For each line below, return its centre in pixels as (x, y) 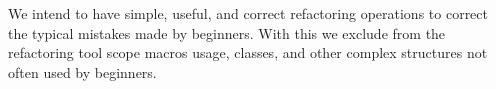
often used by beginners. (82, 71)
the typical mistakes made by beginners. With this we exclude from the (227, 32)
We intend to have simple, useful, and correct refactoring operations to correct (248, 13)
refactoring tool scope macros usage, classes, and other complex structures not (248, 52)
